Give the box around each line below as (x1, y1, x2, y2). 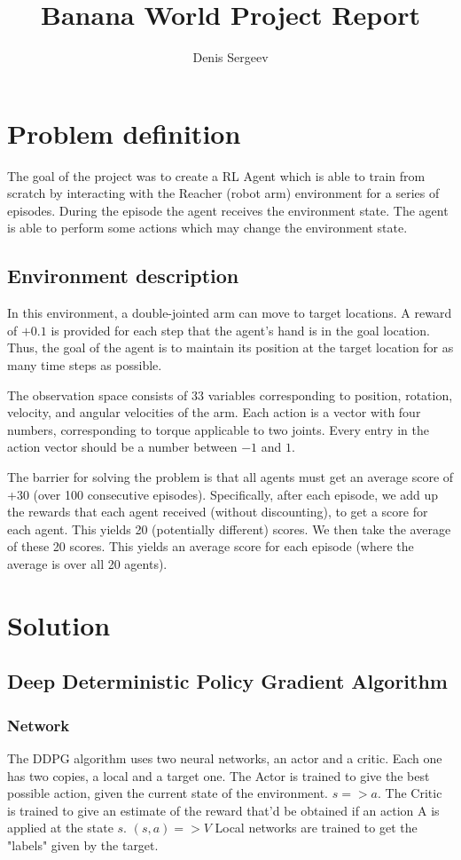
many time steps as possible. (7, 356, 162, 375)
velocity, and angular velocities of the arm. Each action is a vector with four (7, 403, 421, 422)
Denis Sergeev (192, 48, 269, 67)
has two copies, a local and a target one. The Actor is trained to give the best (7, 766, 430, 785)
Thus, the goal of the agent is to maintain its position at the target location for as (7, 338, 454, 357)
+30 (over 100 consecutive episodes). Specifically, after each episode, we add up (7, 485, 439, 503)
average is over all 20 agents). (7, 554, 168, 572)
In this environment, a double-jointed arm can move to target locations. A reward (7, 304, 452, 322)
